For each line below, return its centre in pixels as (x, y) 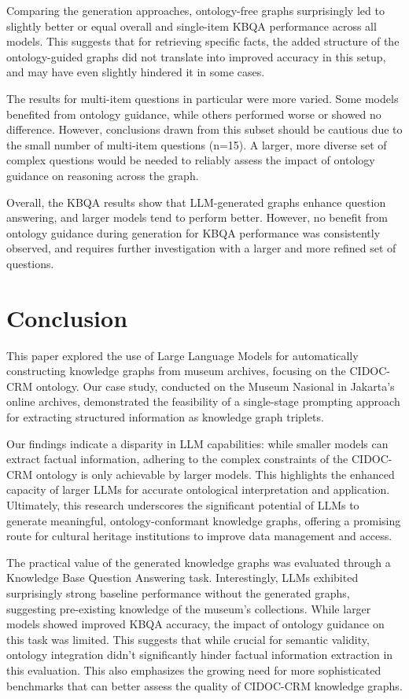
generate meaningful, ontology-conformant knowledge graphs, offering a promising (204, 520)
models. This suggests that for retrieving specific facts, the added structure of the (203, 41)
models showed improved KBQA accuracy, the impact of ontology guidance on (195, 624)
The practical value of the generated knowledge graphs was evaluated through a (199, 562)
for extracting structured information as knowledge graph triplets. (165, 417)
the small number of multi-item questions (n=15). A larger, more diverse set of (197, 144)
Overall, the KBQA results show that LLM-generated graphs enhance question (196, 202)
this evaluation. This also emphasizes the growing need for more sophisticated (194, 670)
